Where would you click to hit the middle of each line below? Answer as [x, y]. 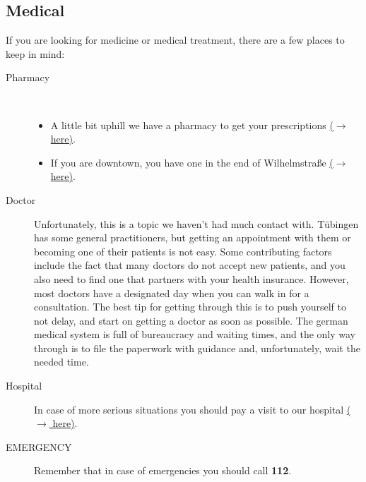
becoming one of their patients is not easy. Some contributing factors [183, 251]
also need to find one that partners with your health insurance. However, [191, 278]
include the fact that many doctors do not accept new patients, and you [190, 265]
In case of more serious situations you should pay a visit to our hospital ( [193, 409]
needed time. [61, 362]
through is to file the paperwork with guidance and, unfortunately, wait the [197, 348]
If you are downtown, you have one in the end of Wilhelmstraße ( [192, 162]
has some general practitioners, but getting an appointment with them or [193, 237]
